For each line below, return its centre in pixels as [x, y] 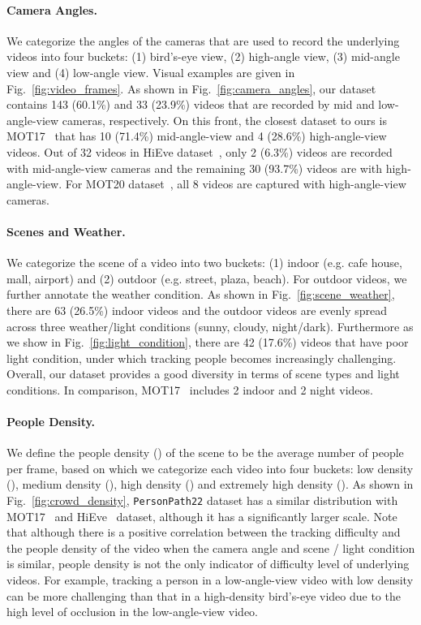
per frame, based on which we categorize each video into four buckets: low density [210, 468]
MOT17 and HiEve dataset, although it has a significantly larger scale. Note [202, 516]
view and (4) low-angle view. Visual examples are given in [151, 72]
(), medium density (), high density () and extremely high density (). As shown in [210, 484]
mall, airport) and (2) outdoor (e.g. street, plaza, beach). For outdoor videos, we [207, 278]
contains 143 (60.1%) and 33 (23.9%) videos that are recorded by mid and [191, 104]
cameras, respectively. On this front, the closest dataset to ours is [224, 120]
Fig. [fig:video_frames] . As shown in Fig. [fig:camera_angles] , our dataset [191, 88]
